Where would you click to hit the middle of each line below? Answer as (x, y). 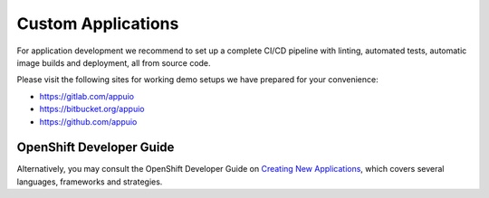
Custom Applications (98, 24)
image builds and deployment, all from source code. (114, 62)
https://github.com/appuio (88, 121)
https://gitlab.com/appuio (87, 96)
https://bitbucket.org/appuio (92, 109)
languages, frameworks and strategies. (90, 182)
